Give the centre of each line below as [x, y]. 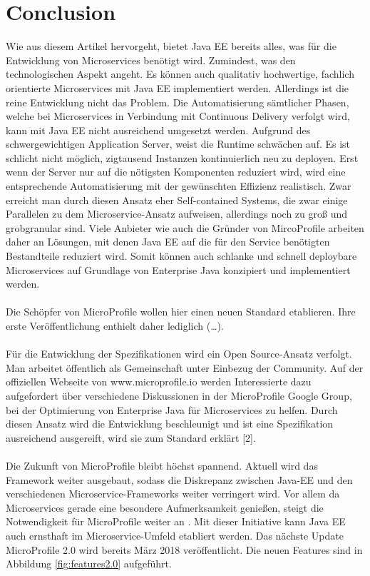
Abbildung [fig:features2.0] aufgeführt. [89, 564]
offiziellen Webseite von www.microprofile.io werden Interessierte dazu [159, 382]
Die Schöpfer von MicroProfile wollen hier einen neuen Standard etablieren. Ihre [181, 312]
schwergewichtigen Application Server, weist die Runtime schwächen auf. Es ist [178, 144]
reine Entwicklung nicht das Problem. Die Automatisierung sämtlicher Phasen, [178, 102]
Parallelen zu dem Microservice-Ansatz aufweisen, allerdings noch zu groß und [177, 214]
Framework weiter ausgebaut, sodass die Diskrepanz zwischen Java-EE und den [179, 479]
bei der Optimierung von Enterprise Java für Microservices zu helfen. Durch [172, 409]
